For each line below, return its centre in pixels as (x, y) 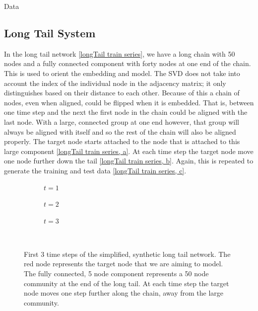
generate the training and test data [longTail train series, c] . (95, 170)
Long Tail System (50, 33)
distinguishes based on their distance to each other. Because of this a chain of (122, 93)
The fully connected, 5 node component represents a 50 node (116, 273)
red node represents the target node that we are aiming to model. (124, 264)
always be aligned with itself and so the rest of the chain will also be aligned (120, 131)
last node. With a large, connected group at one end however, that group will (122, 121)
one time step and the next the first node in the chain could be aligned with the (126, 112)
